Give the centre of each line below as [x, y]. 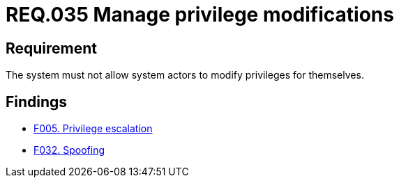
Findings [37, 102]
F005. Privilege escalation [93, 129]
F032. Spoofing [69, 150]
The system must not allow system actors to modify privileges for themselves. [185, 75]
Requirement [52, 48]
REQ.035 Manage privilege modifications [200, 15]
